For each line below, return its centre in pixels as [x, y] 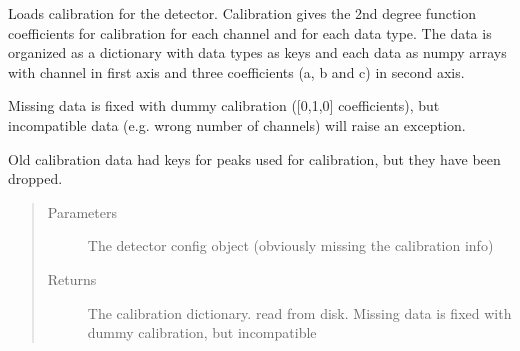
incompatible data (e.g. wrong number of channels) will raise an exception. [237, 124]
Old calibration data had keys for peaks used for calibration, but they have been [254, 158]
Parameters [82, 211]
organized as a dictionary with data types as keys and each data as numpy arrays [257, 52]
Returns [72, 278]
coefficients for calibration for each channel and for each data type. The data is [250, 32]
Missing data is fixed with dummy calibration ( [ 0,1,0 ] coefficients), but [224, 105]
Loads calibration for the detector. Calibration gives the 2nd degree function [242, 13]
